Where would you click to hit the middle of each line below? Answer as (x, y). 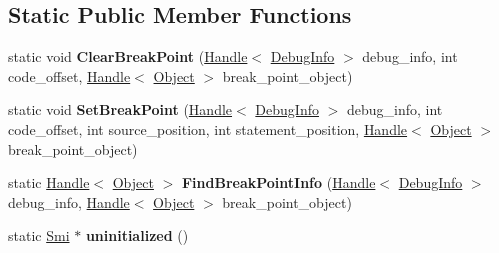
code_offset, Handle (69, 75)
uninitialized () (137, 235)
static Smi (39, 235)
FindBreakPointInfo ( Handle (278, 182)
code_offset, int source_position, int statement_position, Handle (208, 128)
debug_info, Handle (69, 201)
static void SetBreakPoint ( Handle (120, 109)
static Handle (49, 182)
